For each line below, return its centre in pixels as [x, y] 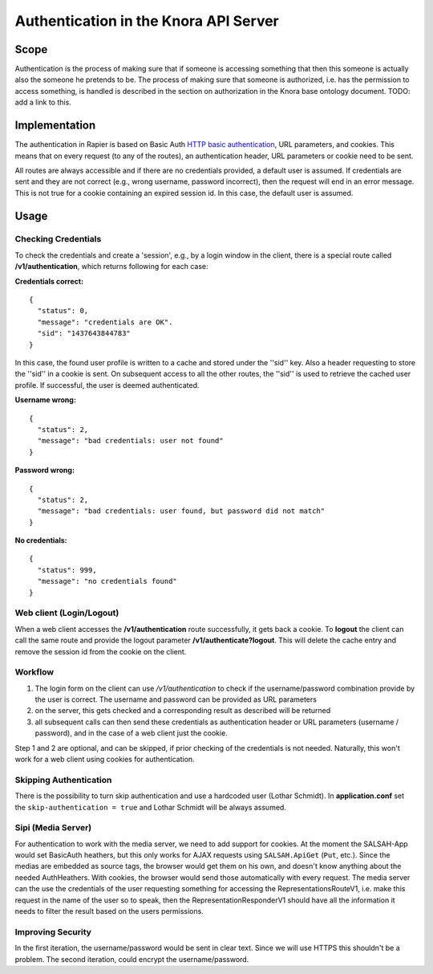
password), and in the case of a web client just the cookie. [131, 733]
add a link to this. [43, 102]
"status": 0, [63, 311]
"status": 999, [67, 570]
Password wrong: [45, 471]
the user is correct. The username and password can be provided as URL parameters [176, 699]
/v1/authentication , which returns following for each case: [111, 267]
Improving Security [53, 931]
